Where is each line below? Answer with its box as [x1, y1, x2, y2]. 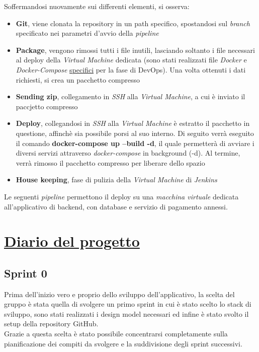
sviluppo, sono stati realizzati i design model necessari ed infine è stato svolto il [4, 308, 249, 319]
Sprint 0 [4, 265, 47, 280]
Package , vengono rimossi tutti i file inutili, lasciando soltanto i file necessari [16, 44, 255, 55]
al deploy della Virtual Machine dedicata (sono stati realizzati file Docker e [16, 54, 247, 65]
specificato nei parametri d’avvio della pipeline [16, 28, 159, 38]
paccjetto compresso [16, 101, 78, 111]
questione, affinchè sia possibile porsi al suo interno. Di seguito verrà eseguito [16, 127, 254, 138]
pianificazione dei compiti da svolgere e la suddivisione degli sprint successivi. [4, 338, 242, 348]
